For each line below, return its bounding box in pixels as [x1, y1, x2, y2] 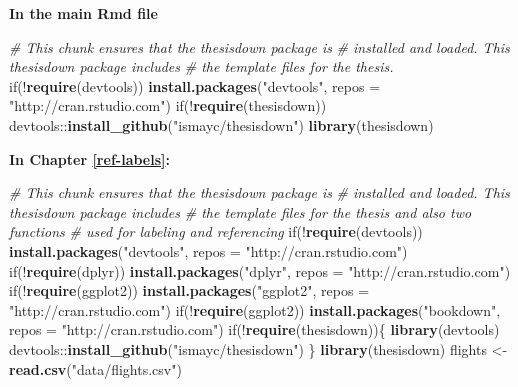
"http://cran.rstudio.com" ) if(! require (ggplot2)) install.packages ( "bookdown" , [9, 299, 501, 320]
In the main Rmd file [9, 3, 158, 23]
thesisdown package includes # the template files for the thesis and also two [9, 201, 472, 222]
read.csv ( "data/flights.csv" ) [9, 358, 182, 379]
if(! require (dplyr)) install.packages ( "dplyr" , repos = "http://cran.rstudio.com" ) [9, 260, 511, 281]
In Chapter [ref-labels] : [9, 148, 170, 169]
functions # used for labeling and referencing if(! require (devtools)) [9, 221, 423, 242]
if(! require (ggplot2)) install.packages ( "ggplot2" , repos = [9, 280, 370, 301]
